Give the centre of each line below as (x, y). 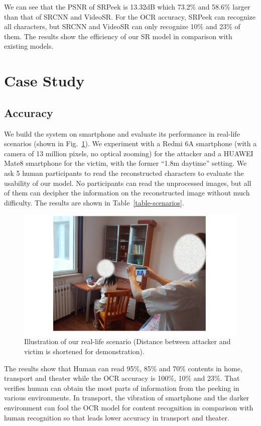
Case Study (44, 81)
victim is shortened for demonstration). (84, 351)
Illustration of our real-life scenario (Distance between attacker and (127, 341)
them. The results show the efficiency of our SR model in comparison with (118, 36)
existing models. (29, 46)
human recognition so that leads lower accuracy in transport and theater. (117, 417)
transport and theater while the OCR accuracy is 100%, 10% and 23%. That (122, 378)
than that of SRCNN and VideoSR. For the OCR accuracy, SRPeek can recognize (130, 16)
